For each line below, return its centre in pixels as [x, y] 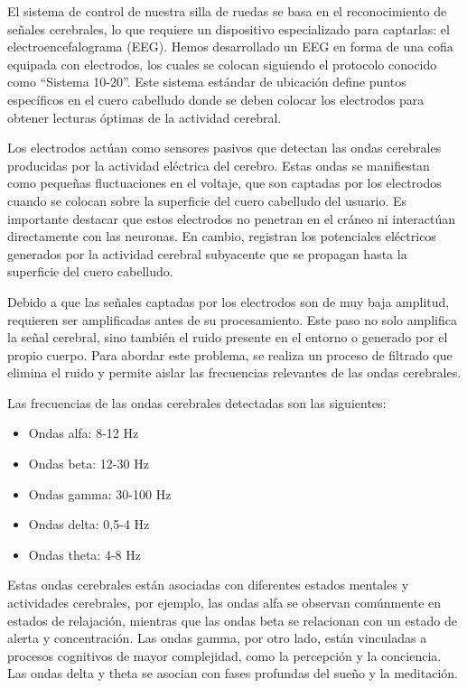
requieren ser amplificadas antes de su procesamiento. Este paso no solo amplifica [232, 319]
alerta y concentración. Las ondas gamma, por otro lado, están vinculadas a [217, 638]
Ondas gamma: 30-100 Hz [100, 493]
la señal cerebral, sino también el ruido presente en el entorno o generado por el [228, 337]
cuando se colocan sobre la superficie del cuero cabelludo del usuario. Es [207, 200]
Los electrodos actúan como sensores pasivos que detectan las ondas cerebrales [224, 148]
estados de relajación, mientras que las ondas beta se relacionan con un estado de [233, 620]
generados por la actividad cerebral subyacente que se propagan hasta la [207, 253]
